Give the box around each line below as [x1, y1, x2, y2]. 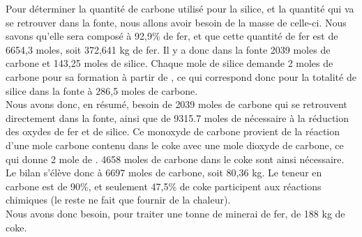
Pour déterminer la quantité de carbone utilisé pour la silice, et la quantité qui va [6, 1, 354, 15]
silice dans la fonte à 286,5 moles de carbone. [6, 83, 198, 98]
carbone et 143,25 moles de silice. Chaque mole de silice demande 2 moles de [6, 56, 333, 70]
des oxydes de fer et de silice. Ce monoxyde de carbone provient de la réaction [6, 124, 340, 139]
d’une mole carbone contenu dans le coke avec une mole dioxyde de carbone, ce [6, 137, 344, 152]
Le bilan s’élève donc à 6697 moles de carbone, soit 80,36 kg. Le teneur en [6, 165, 322, 180]
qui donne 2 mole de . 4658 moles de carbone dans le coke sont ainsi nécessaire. [6, 151, 345, 166]
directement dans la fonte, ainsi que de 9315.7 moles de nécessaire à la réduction [6, 110, 349, 125]
